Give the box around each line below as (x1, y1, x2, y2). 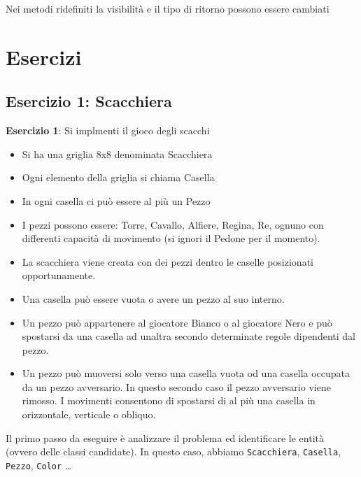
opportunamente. (22, 268, 96, 283)
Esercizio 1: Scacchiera (6, 90, 172, 112)
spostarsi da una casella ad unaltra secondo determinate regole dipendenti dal (22, 329, 355, 343)
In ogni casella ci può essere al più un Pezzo (22, 193, 211, 208)
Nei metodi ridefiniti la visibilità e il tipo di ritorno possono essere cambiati (6, 1, 330, 15)
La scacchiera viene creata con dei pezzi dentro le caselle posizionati (22, 254, 313, 269)
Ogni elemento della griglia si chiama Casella (22, 170, 215, 185)
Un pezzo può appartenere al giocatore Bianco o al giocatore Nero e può (22, 315, 332, 329)
